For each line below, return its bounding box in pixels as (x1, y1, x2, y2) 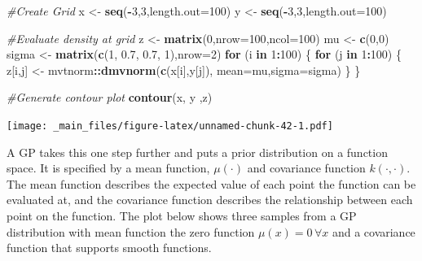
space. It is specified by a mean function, (7, 159, 210, 176)
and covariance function (247, 159, 366, 176)
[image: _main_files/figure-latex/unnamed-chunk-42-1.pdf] (7, 120, 333, 132)
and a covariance (332, 223, 415, 240)
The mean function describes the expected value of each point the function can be (7, 175, 416, 192)
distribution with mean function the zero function (7, 223, 255, 240)
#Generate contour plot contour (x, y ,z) (7, 89, 213, 106)
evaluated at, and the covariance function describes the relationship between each (7, 191, 413, 208)
